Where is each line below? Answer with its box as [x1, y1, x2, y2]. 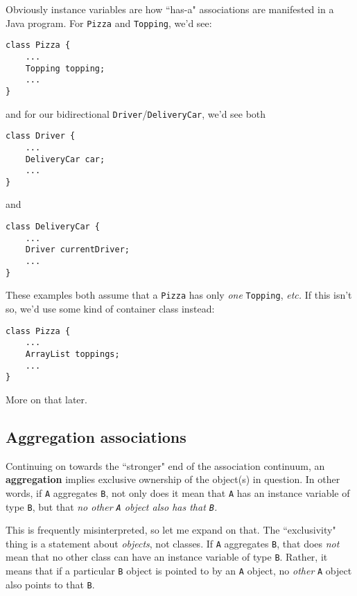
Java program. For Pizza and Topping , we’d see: [6, 15, 212, 30]
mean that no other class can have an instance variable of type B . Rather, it [6, 550, 328, 564]
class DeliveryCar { [6, 222, 101, 232]
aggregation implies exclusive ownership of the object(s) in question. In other [6, 472, 340, 487]
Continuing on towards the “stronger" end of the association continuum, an [6, 458, 325, 473]
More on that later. [6, 392, 87, 406]
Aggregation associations [6, 426, 186, 447]
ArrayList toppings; [25, 349, 120, 359]
